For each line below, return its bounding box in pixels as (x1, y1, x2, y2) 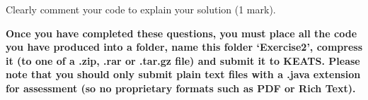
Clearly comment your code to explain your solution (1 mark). (6, 2, 276, 16)
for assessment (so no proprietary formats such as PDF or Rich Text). (6, 80, 356, 95)
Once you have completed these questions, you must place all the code (6, 25, 357, 40)
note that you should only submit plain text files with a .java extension (6, 67, 361, 82)
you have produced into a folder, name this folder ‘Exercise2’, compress (6, 39, 362, 54)
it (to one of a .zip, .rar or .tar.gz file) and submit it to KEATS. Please (6, 53, 360, 68)
